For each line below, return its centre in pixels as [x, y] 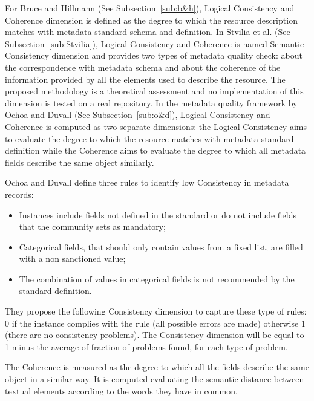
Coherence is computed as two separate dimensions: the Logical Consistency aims [156, 126]
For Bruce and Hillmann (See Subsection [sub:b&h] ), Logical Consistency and [150, 8]
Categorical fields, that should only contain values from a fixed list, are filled [161, 246]
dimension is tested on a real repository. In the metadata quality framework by [151, 103]
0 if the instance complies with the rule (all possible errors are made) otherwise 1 [155, 323]
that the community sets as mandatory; [92, 227]
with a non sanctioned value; [72, 259]
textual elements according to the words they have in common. [121, 390]
